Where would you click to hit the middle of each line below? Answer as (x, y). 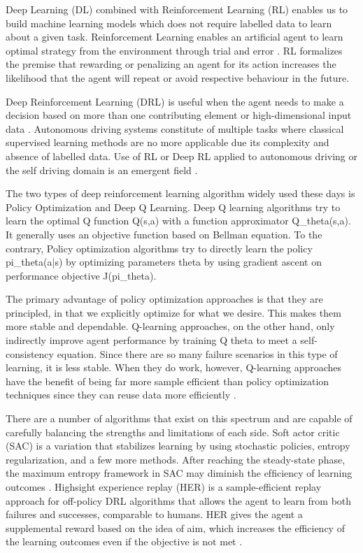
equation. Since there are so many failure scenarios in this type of (197, 353)
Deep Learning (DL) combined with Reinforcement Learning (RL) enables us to (177, 9)
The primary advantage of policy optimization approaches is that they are (164, 299)
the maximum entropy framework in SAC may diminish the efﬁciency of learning (179, 473)
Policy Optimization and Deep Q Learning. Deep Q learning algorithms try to (173, 207)
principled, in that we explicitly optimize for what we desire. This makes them (173, 312)
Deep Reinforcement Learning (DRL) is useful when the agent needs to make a (175, 101)
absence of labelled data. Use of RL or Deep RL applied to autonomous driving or (181, 156)
